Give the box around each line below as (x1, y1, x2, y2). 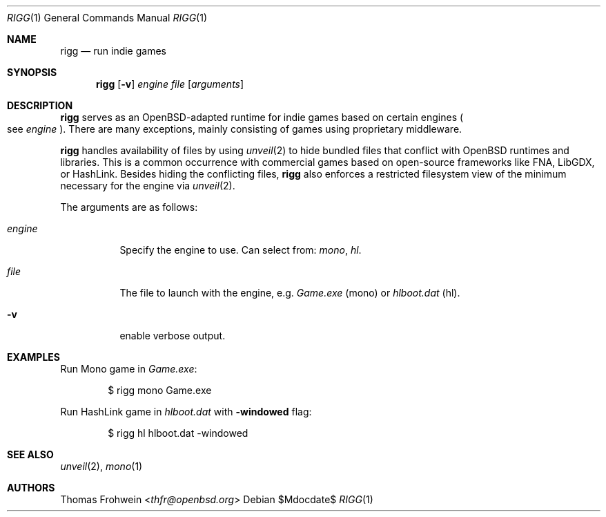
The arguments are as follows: (60, 201, 198, 213)
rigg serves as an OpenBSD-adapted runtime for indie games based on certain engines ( (60, 111, 464, 123)
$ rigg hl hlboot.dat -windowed (108, 427, 248, 439)
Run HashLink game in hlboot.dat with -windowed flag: (60, 406, 312, 417)
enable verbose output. (119, 330, 226, 341)
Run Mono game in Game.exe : (60, 363, 197, 375)
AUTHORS (7, 482, 55, 493)
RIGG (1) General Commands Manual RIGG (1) (7, 12, 208, 23)
